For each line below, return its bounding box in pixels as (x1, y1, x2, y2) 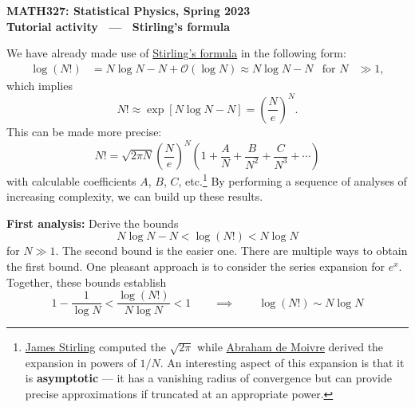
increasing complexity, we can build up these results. (6, 188, 263, 205)
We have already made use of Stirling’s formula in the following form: (6, 45, 346, 61)
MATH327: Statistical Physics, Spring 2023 (6, 2, 251, 18)
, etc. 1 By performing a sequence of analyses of (178, 170, 407, 189)
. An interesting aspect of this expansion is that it (160, 354, 405, 370)
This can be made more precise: (6, 123, 162, 139)
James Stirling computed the (25, 339, 166, 355)
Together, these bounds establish (6, 273, 167, 290)
